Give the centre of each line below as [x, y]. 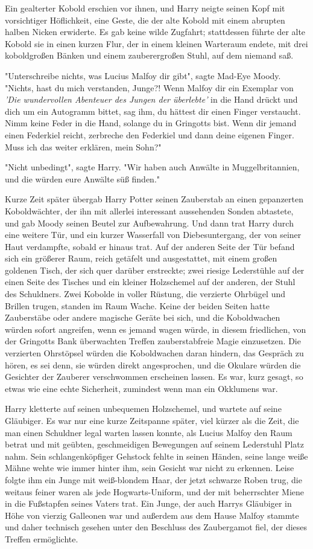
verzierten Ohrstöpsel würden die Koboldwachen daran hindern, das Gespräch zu [154, 353]
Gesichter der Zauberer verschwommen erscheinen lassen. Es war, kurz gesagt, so [154, 377]
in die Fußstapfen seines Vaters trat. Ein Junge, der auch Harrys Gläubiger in [148, 503]
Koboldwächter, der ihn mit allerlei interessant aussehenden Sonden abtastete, [149, 210]
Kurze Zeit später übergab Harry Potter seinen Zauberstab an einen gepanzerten [154, 199]
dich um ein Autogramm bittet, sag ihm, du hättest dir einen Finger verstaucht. [153, 111]
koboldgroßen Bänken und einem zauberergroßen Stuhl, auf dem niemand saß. [149, 55]
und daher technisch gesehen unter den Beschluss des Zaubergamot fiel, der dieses [156, 527]
